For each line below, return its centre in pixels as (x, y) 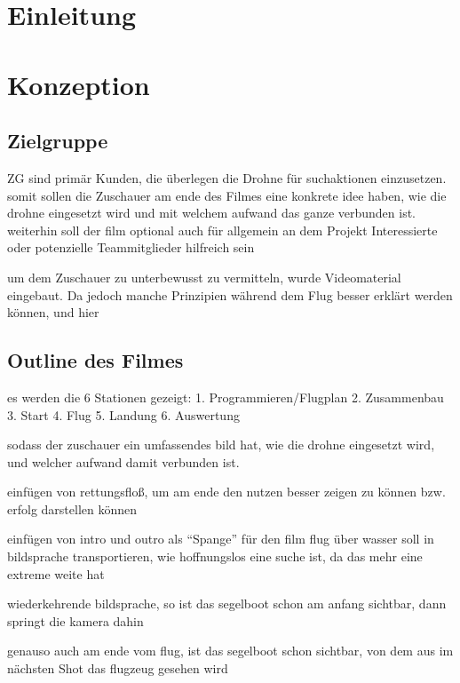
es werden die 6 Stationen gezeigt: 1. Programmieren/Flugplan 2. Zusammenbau (226, 397)
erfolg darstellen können (72, 508)
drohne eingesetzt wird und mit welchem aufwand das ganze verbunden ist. (212, 213)
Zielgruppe (58, 141)
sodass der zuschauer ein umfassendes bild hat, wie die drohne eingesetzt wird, (221, 445)
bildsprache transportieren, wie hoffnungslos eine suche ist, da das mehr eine (215, 556)
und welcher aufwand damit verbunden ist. (123, 461)
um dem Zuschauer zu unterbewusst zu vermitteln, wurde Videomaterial (204, 277)
